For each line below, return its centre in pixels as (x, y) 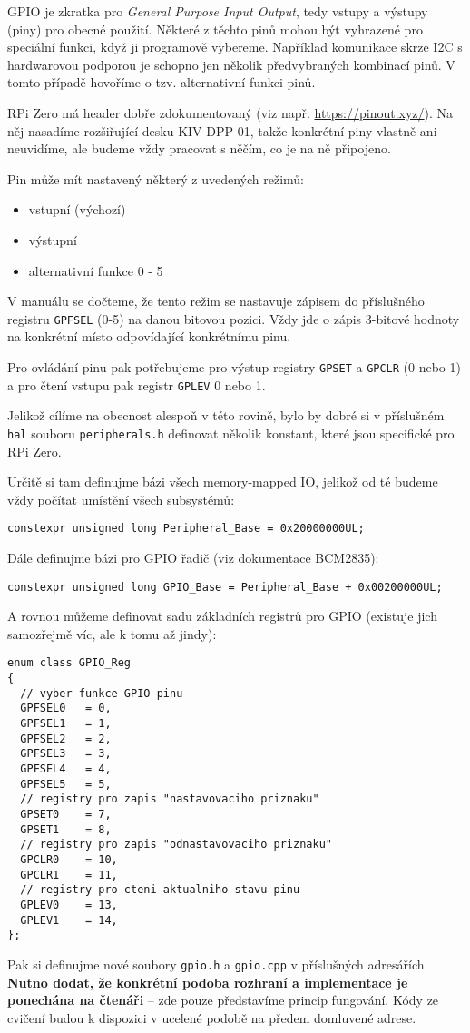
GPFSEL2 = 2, (66, 738)
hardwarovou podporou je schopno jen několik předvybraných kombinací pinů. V (231, 64)
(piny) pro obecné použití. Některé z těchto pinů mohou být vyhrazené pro (215, 29)
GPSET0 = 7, (66, 814)
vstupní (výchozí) (77, 209)
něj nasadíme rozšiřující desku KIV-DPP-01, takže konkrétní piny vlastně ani (222, 130)
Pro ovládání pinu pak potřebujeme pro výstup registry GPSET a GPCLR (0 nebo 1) (234, 366)
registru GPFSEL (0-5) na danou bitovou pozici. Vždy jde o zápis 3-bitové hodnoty (234, 318)
